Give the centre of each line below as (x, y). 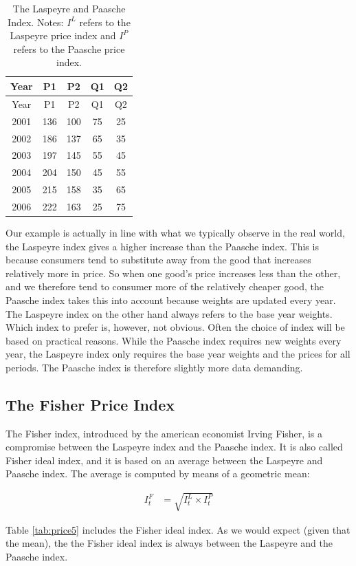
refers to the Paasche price (69, 48)
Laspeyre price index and (63, 35)
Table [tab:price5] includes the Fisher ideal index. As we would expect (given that (178, 529)
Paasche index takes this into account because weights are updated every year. (171, 300)
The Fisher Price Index (90, 404)
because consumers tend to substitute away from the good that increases (158, 260)
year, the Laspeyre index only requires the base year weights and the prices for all (178, 354)
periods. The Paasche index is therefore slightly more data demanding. (154, 367)
